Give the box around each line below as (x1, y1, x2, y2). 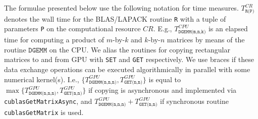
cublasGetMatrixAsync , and (4, 96, 92, 106)
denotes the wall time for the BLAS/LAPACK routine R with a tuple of (4, 13, 226, 24)
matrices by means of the (167, 34, 245, 45)
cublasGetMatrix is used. (4, 106, 84, 117)
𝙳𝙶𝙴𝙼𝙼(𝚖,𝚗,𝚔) (178, 29, 206, 35)
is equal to (148, 74, 181, 84)
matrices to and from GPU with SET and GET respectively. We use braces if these (4, 54, 254, 65)
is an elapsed (208, 23, 248, 34)
